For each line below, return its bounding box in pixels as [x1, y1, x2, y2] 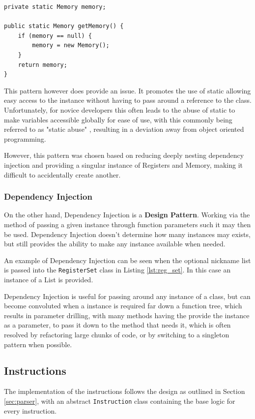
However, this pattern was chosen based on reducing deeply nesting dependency [4, 150, 244, 160]
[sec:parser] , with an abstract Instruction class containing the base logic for [4, 395, 235, 406]
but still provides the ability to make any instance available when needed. [4, 239, 226, 249]
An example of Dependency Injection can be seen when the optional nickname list [4, 255, 251, 265]
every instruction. [4, 405, 57, 416]
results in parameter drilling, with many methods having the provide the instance [4, 310, 250, 320]
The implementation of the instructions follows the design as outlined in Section [4, 386, 245, 396]
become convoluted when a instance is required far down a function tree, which [4, 300, 242, 311]
